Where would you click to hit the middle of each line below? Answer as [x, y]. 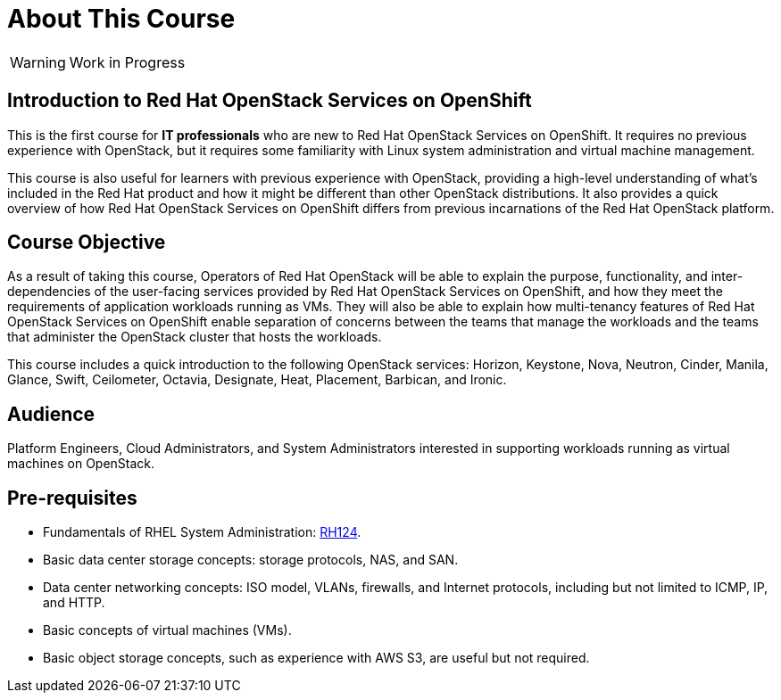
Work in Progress [127, 62]
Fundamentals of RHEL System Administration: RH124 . [202, 532]
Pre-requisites [72, 498]
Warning [38, 62]
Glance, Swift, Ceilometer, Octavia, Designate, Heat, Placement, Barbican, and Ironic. [257, 380]
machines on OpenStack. [81, 464]
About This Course [121, 19]
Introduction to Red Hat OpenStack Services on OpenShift [270, 101]
